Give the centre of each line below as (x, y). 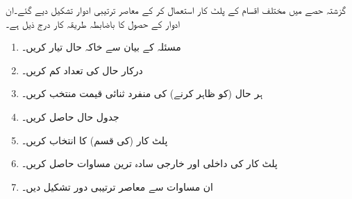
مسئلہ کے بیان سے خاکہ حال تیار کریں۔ (101, 47)
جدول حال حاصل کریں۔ (70, 116)
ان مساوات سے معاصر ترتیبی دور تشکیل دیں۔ (118, 186)
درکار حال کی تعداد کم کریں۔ (82, 70)
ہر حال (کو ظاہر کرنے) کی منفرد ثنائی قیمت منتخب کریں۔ (142, 93)
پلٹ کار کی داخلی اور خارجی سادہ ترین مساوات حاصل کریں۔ (150, 163)
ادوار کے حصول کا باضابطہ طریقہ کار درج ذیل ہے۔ (93, 23)
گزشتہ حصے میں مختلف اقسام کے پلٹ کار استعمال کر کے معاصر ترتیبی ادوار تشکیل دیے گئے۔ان (176, 10)
